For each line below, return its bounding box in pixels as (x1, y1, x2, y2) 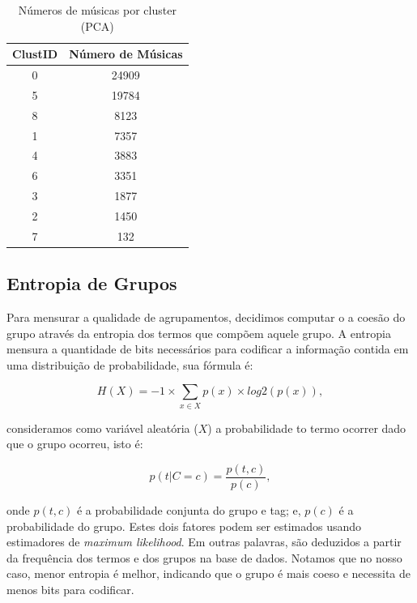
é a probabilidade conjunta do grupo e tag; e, (76, 502, 301, 519)
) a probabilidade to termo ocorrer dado (207, 419, 406, 436)
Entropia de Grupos (6, 271, 177, 296)
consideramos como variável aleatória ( (6, 419, 198, 436)
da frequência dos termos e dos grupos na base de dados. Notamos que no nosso (6, 549, 402, 566)
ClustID (12, 45, 58, 62)
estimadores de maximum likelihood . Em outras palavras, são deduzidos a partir (6, 533, 402, 550)
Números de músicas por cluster (18, 2, 177, 18)
